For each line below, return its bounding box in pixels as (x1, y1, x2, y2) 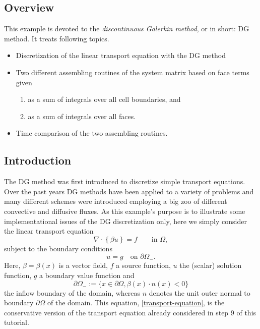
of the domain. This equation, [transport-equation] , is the (47, 297, 225, 308)
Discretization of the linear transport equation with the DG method (16, 50, 226, 61)
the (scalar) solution (179, 260, 242, 270)
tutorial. (4, 317, 29, 327)
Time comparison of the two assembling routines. (16, 128, 168, 138)
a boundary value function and (39, 269, 135, 280)
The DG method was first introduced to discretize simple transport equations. (4, 176, 245, 187)
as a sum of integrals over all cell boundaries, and (28, 94, 181, 104)
